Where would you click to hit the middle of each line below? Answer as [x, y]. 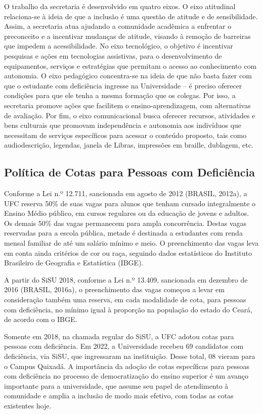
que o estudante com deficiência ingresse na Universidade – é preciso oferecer [123, 85]
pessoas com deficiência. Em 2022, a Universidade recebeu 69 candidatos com [124, 346]
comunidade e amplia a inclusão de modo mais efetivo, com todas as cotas [119, 396]
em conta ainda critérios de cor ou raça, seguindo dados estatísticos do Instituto [128, 252]
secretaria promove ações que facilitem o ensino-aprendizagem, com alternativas [127, 105]
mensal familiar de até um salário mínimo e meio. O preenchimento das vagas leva [131, 243]
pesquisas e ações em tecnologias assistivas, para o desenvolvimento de [113, 55]
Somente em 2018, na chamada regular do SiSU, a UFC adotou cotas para [119, 336]
